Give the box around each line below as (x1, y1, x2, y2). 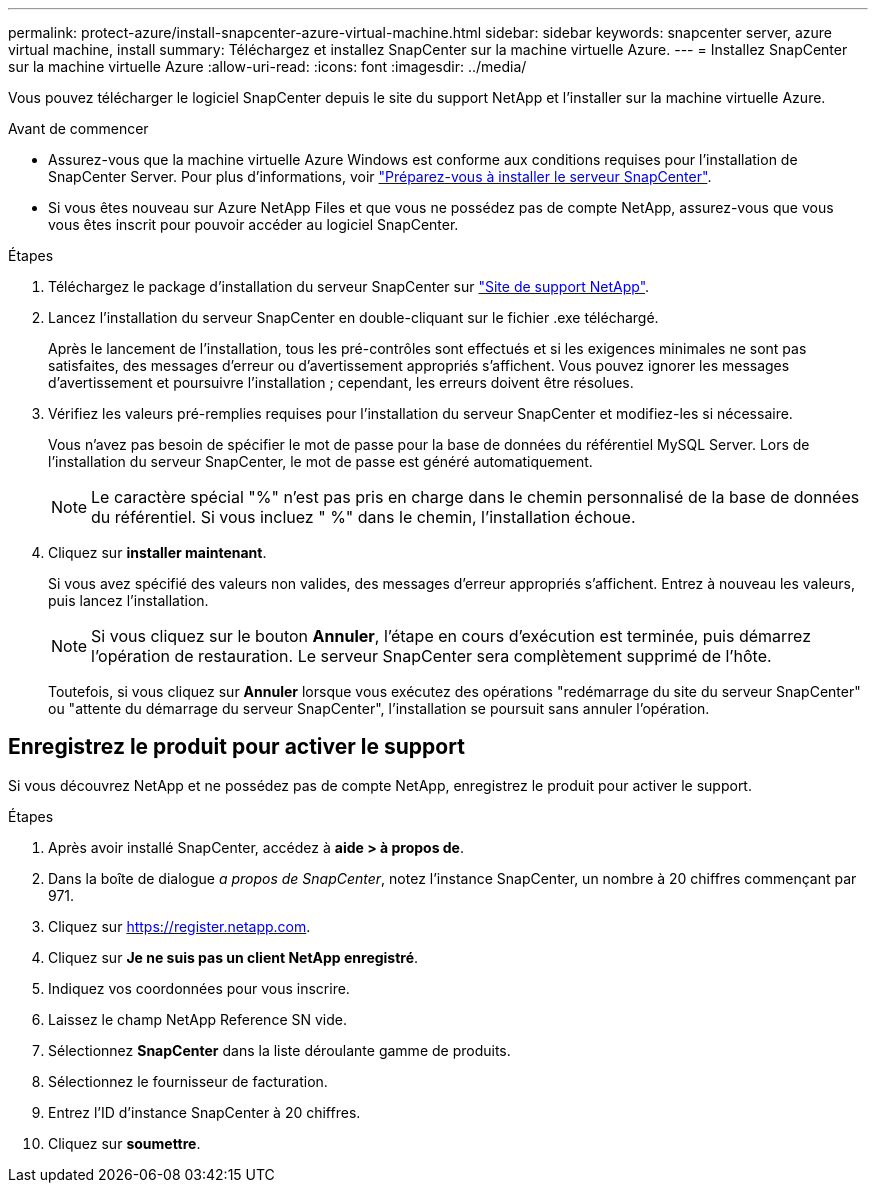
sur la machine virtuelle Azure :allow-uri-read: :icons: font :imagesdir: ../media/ (8, 58, 527, 75)
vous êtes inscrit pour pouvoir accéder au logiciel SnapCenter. (48, 216, 459, 233)
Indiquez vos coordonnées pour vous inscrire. (48, 979, 350, 997)
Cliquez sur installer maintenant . (48, 544, 267, 561)
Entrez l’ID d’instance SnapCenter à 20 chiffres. (48, 1103, 361, 1121)
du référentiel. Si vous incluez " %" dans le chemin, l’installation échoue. (91, 507, 636, 527)
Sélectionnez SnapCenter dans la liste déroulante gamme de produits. (48, 1041, 511, 1059)
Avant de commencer (8, 120, 149, 137)
